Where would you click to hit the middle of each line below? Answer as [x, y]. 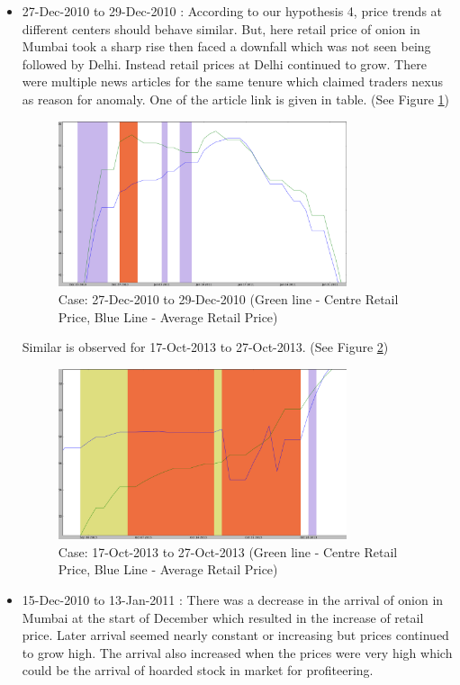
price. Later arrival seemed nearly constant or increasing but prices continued [235, 635]
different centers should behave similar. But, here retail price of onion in [221, 28]
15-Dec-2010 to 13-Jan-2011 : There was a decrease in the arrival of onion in [233, 599]
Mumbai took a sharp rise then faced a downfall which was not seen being [226, 46]
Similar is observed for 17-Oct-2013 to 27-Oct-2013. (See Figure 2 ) [205, 347]
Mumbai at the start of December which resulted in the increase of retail [223, 617]
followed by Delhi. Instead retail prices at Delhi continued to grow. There [224, 63]
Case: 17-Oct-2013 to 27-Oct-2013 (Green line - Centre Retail [228, 551]
